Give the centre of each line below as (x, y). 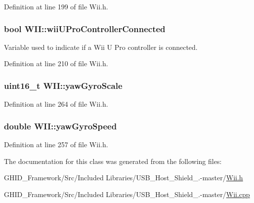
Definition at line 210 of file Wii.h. (56, 63)
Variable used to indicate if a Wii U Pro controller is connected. (101, 47)
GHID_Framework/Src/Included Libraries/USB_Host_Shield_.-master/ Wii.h (124, 178)
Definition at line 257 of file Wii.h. (56, 144)
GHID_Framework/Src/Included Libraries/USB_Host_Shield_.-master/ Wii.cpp (127, 194)
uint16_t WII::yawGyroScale (63, 85)
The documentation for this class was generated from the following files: (113, 161)
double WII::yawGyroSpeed (61, 126)
